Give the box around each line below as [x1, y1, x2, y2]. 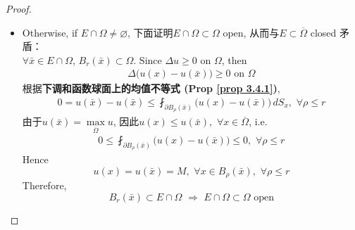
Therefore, [22, 178, 67, 193]
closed [310, 25, 337, 39]
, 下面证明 [127, 25, 173, 39]
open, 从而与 [223, 25, 280, 39]
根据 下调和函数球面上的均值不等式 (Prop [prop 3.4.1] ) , [22, 81, 280, 96]
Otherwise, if [22, 25, 78, 39]
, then [221, 52, 247, 67]
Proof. [6, 1, 32, 15]
